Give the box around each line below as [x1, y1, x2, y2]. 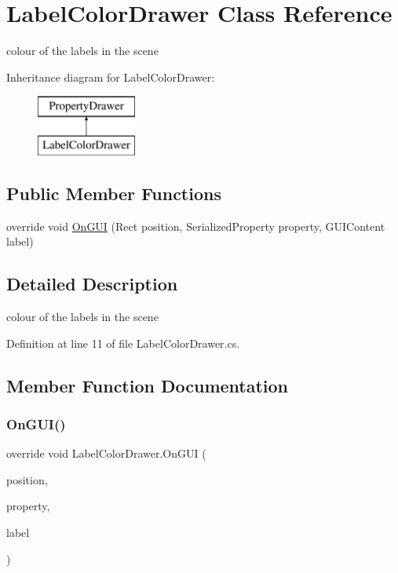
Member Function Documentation [6, 373, 289, 397]
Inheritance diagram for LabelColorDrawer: [6, 68, 215, 85]
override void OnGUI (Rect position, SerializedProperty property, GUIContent [6, 217, 385, 234]
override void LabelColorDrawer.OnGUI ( [6, 445, 206, 462]
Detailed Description [6, 272, 178, 296]
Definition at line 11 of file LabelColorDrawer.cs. [6, 334, 240, 351]
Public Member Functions [6, 181, 221, 205]
